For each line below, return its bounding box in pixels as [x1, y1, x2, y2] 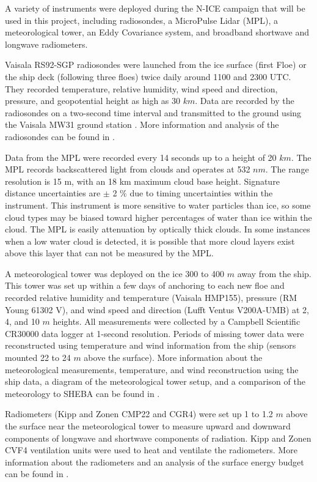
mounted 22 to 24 [5, 351, 71, 364]
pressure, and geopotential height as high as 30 [5, 94, 180, 107]
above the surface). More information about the [84, 351, 263, 364]
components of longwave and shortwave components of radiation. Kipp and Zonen [5, 431, 312, 444]
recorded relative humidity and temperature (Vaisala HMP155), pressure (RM [5, 291, 297, 304]
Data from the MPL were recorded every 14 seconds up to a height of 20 [5, 150, 277, 163]
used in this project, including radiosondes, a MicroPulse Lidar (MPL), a [5, 13, 279, 26]
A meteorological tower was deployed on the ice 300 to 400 [5, 267, 225, 280]
